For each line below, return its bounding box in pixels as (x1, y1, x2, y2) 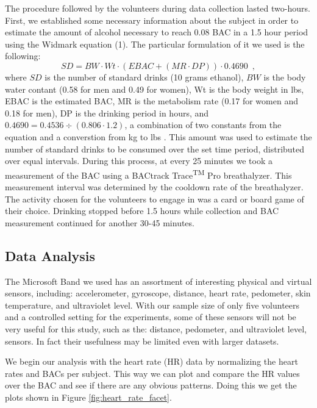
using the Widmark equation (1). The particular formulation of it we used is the (5, 37, 305, 50)
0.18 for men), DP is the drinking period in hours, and (5, 106, 209, 119)
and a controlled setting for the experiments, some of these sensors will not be (5, 310, 296, 323)
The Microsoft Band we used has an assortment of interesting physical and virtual (5, 274, 312, 287)
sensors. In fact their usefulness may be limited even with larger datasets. (5, 334, 279, 347)
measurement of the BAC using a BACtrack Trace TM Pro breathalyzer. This (5, 166, 292, 181)
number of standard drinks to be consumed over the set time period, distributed (5, 142, 305, 155)
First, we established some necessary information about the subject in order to (5, 13, 299, 26)
